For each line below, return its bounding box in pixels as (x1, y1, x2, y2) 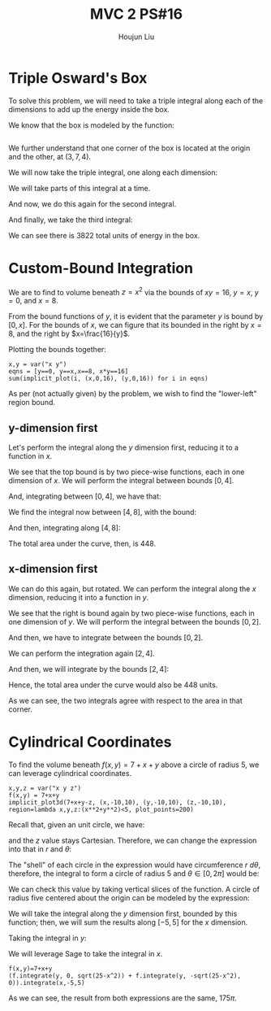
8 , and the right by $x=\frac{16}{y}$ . (8, 329, 131, 338)
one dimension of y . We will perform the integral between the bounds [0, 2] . (8, 617, 261, 626)
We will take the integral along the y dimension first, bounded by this (8, 909, 238, 918)
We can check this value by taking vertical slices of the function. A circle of (8, 884, 260, 894)
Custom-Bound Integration (8, 259, 193, 277)
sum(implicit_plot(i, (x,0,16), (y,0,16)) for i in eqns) (8, 375, 209, 383)
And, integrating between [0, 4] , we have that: (8, 491, 161, 501)
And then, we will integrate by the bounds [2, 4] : (8, 664, 169, 673)
